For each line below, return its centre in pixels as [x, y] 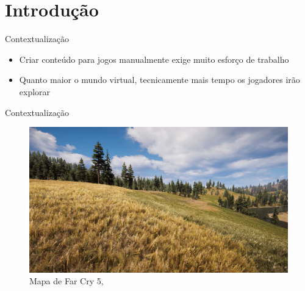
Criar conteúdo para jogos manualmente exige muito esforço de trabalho [154, 59]
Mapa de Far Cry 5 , [66, 281]
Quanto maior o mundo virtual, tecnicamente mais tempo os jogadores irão [160, 80]
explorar [35, 91]
